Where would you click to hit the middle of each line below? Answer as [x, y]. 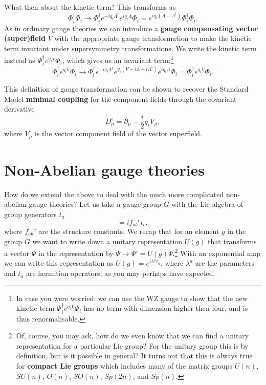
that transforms [232, 241]
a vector [17, 253]
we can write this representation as [59, 263]
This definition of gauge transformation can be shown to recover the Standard [126, 89]
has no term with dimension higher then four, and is [166, 308]
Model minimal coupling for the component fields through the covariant [120, 99]
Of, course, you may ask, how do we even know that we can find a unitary [132, 336]
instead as [20, 60]
